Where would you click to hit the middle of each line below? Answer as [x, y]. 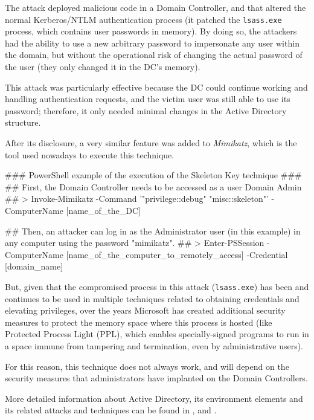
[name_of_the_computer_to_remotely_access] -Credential [177, 254]
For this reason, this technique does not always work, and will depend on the [147, 366]
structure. [23, 122]
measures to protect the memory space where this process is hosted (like [139, 322]
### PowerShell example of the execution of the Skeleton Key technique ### [153, 175]
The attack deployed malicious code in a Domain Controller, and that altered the [155, 7]
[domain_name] [34, 266]
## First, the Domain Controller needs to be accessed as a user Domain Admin [153, 186]
